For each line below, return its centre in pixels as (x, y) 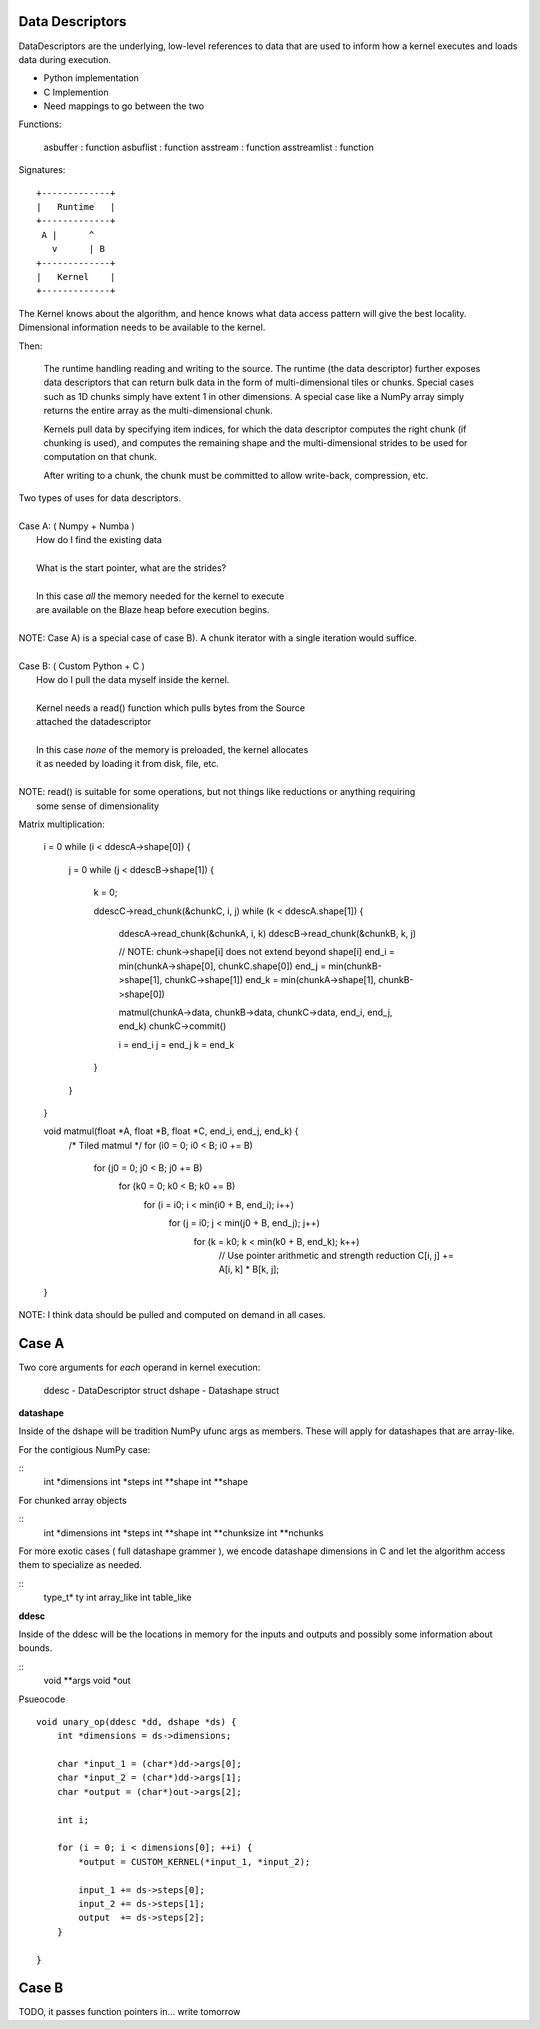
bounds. (35, 1648)
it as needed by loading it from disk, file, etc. (128, 764)
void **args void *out (87, 1681)
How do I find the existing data (99, 540)
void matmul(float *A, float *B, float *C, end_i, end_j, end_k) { (171, 1131)
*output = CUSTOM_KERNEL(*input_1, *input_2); (194, 1861)
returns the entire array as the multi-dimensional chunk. (158, 411)
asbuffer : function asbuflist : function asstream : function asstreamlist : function (209, 147)
